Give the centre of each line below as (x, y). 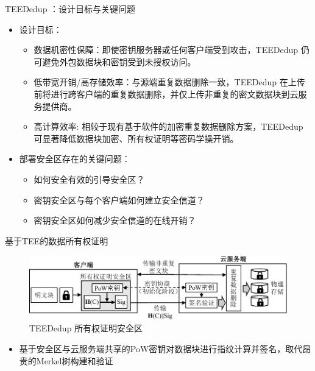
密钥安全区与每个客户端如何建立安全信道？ (119, 200)
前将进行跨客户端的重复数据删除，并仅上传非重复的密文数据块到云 (166, 94)
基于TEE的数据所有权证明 (57, 240)
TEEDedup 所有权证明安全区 (86, 328)
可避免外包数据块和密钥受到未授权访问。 (115, 61)
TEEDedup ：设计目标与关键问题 (70, 9)
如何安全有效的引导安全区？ (89, 179)
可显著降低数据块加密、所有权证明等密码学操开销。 (136, 138)
